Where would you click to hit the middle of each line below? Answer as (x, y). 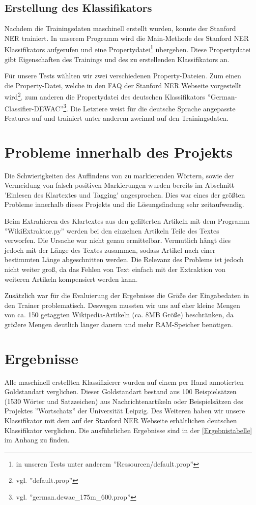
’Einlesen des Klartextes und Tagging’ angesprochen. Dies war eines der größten (125, 194)
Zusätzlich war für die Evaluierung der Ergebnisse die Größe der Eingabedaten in (127, 295)
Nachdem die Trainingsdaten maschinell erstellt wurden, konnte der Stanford (120, 28)
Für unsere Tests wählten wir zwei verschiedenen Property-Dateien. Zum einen (123, 76)
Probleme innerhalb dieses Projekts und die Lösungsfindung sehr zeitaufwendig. (124, 204)
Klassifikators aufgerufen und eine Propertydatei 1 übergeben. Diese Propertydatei (128, 49)
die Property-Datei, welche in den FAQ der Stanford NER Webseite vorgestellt (123, 85)
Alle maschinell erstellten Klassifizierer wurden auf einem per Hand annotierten (124, 382)
